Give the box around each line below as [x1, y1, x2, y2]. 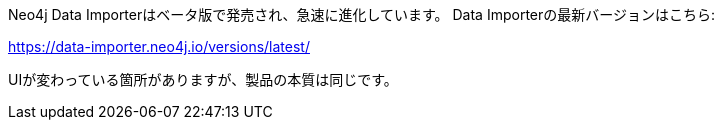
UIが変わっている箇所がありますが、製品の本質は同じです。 [8, 71, 398, 88]
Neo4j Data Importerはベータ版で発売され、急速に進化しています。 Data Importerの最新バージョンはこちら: [8, 6, 716, 23]
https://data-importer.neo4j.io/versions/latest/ [8, 38, 310, 55]
